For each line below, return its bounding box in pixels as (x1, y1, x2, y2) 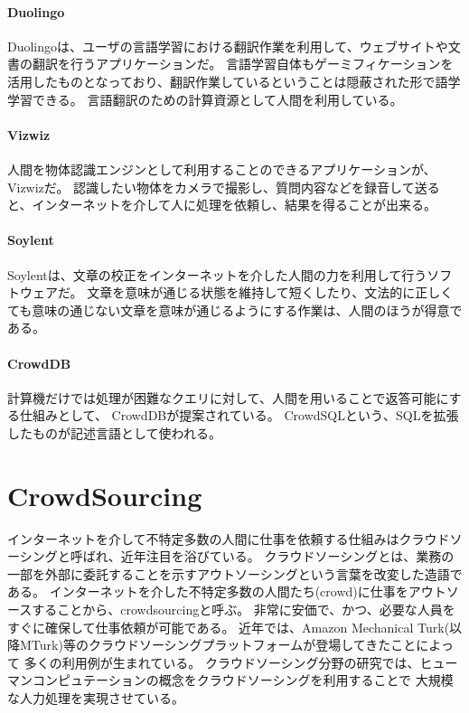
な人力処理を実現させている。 (7, 688, 184, 707)
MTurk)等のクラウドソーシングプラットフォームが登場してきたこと (19, 635, 417, 654)
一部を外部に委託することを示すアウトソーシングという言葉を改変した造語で (7, 564, 463, 583)
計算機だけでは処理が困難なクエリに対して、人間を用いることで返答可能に (7, 388, 449, 407)
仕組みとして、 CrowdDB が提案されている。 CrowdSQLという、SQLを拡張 (19, 406, 459, 425)
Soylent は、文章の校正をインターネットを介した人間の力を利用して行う (7, 265, 427, 284)
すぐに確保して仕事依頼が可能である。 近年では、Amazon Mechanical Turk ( (7, 617, 450, 636)
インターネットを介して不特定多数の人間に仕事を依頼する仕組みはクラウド (7, 529, 450, 548)
